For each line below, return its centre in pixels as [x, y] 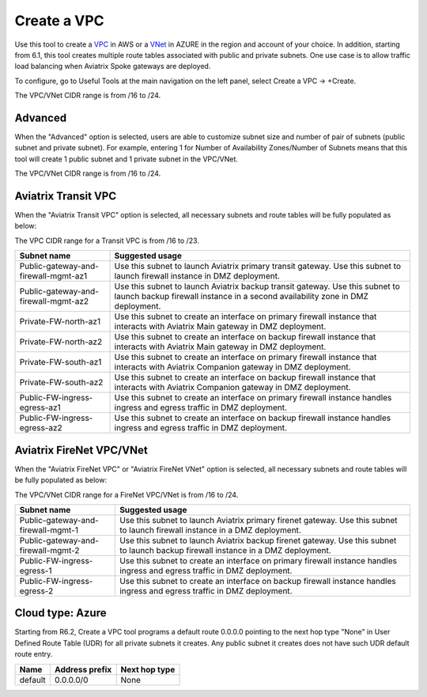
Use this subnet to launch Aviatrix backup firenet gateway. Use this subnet [258, 540]
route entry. [34, 654]
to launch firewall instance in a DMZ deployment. [211, 530]
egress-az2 [41, 428]
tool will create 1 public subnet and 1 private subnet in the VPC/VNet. [127, 159]
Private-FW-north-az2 [61, 342]
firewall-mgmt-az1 [53, 276]
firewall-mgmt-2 [49, 550]
